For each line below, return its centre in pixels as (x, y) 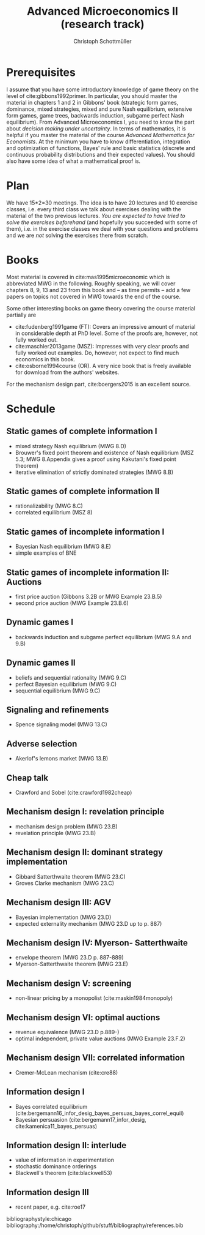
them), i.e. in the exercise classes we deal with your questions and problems (102, 228)
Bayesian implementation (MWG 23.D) (63, 917)
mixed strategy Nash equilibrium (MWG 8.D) (71, 446)
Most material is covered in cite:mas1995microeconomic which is (88, 277)
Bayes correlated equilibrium (51, 1106)
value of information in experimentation (65, 1160)
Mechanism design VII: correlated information (95, 1058)
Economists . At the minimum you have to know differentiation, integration (98, 141)
